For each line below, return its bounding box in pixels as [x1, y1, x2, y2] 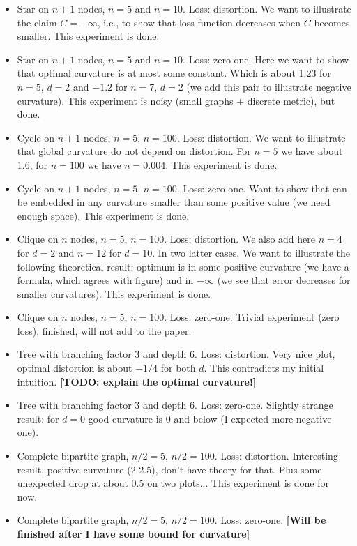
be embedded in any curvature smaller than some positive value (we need [17, 195, 331, 209]
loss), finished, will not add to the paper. [17, 323, 192, 338]
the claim [17, 15, 57, 29]
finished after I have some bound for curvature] [17, 526, 250, 540]
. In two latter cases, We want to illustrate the [152, 245, 350, 259]
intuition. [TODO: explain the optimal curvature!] [17, 374, 257, 388]
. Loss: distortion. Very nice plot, [194, 347, 335, 361]
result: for [17, 411, 59, 425]
